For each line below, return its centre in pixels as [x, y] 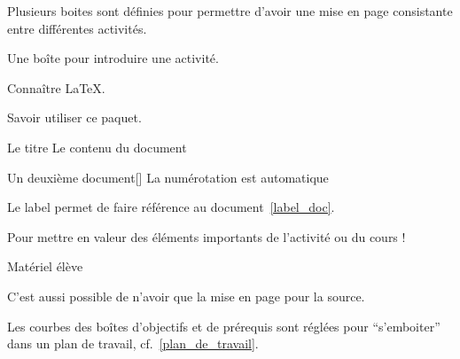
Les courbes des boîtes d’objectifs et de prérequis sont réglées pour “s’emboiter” [224, 326]
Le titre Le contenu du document [97, 147]
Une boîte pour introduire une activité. [113, 58]
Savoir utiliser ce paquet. [74, 117]
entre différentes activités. [77, 28]
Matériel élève [45, 266]
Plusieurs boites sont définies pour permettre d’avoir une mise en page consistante [230, 11]
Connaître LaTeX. [56, 87]
